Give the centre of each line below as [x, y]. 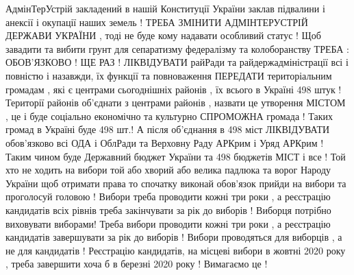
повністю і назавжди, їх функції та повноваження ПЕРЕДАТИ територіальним [169, 75]
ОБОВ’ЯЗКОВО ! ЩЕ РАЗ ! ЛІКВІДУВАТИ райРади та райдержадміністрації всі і [177, 62]
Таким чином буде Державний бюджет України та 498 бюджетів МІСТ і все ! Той [176, 156]
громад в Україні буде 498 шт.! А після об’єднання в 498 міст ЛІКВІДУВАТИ [168, 129]
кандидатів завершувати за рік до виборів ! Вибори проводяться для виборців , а [174, 237]
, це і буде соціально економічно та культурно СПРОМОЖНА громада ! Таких [169, 116]
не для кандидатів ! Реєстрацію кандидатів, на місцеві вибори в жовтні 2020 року [176, 250]
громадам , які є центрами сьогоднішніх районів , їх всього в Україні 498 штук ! [174, 89]
